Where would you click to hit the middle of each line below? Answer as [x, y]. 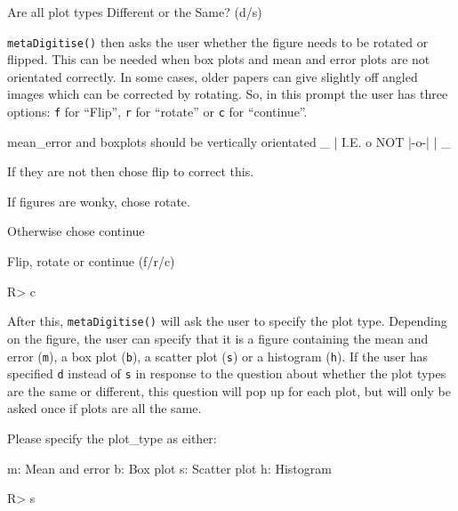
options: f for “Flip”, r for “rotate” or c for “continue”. [157, 112]
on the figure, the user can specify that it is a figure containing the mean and [218, 338]
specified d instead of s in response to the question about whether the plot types [227, 373]
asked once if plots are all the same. [104, 408]
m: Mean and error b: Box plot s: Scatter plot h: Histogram [169, 468]
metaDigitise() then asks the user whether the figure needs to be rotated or [218, 41]
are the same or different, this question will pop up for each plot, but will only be [229, 390]
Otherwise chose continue [76, 231]
